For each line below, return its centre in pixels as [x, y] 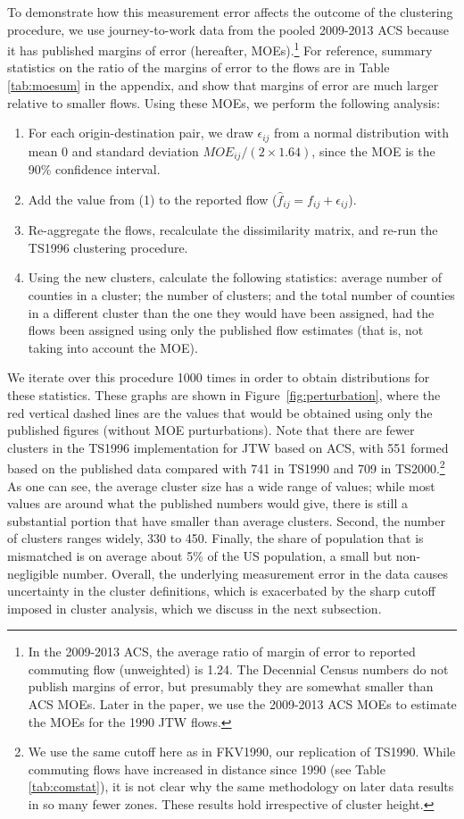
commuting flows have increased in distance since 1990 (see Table [207, 769]
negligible [33, 573]
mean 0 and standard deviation [113, 150]
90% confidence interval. [94, 169]
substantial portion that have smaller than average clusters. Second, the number [226, 520]
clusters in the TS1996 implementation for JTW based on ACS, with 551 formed [228, 447]
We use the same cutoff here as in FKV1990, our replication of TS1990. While [242, 752]
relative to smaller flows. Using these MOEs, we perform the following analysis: [224, 102]
